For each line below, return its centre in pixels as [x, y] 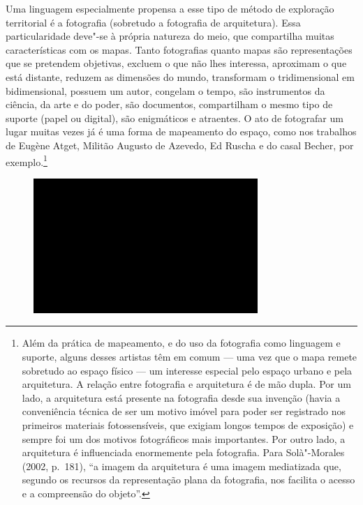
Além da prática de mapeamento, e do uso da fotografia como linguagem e [181, 343]
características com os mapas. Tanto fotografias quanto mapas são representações [179, 49]
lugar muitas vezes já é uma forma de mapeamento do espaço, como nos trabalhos [181, 131]
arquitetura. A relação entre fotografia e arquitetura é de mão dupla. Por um [186, 384]
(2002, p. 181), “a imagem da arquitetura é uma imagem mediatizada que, [181, 466]
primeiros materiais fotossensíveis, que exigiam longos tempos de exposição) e [188, 424]
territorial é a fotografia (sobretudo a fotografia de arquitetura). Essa [153, 22]
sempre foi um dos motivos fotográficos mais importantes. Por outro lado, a [184, 438]
